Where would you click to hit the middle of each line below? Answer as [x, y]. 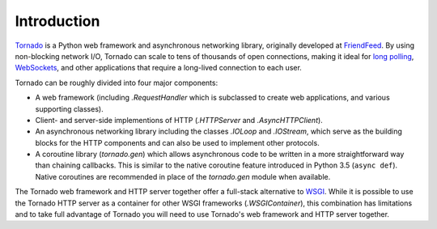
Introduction [57, 21]
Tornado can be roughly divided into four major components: [117, 83]
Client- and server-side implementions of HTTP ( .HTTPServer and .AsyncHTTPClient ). [179, 120]
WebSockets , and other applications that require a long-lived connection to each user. [159, 68]
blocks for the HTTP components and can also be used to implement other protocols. [177, 142]
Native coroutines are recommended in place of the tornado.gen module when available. [183, 176]
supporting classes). [70, 108]
